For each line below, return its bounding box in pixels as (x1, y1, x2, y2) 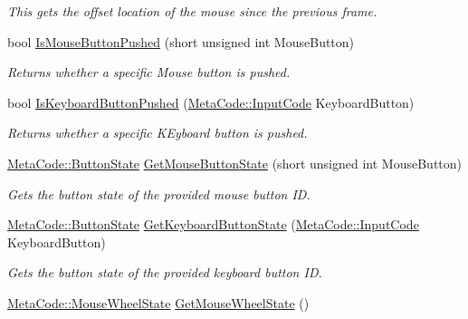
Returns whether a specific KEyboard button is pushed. (7, 123, 308, 142)
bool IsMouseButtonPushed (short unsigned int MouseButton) (7, 32, 355, 51)
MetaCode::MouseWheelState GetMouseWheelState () (7, 293, 310, 312)
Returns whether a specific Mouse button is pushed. (7, 63, 291, 82)
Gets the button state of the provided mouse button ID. (7, 184, 310, 203)
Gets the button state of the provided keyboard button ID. (7, 263, 322, 282)
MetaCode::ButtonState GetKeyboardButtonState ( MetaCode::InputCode (7, 215, 419, 234)
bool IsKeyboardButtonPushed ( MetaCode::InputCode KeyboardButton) (7, 92, 415, 111)
